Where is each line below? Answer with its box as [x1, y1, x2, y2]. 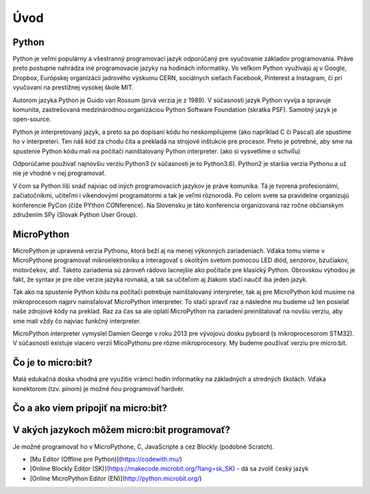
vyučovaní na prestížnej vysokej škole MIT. [12, 83, 134, 92]
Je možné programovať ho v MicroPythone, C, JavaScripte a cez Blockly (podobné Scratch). [12, 443, 274, 451]
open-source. [12, 115, 51, 123]
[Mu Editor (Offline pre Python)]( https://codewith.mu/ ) [29, 455, 183, 463]
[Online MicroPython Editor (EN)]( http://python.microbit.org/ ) [29, 474, 202, 482]
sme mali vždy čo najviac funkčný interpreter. [12, 316, 141, 325]
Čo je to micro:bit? [12, 357, 92, 368]
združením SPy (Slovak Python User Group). [12, 210, 138, 219]
